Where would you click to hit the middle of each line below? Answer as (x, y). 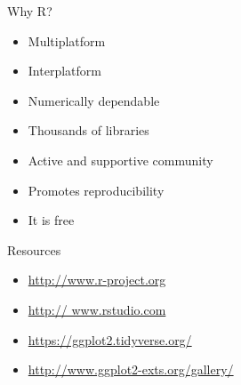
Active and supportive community (120, 160)
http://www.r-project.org (97, 280)
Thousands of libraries (88, 130)
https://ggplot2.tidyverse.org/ (110, 339)
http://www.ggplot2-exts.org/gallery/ (131, 369)
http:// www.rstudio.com (97, 309)
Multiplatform (67, 40)
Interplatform (64, 71)
